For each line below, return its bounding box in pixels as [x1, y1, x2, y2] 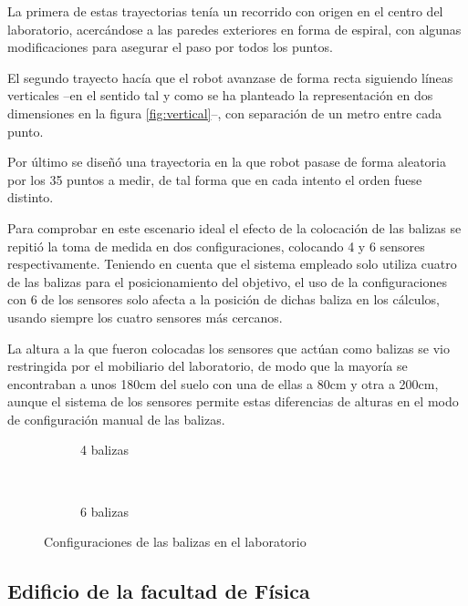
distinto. [7, 188, 54, 207]
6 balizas [80, 501, 129, 520]
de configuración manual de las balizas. [7, 409, 225, 428]
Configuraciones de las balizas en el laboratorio [44, 532, 307, 551]
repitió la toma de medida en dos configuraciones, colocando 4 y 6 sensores [7, 236, 425, 255]
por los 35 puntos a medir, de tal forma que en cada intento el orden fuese [7, 169, 422, 189]
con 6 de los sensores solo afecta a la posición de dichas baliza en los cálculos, [7, 290, 440, 309]
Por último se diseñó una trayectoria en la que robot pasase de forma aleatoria [7, 152, 446, 171]
